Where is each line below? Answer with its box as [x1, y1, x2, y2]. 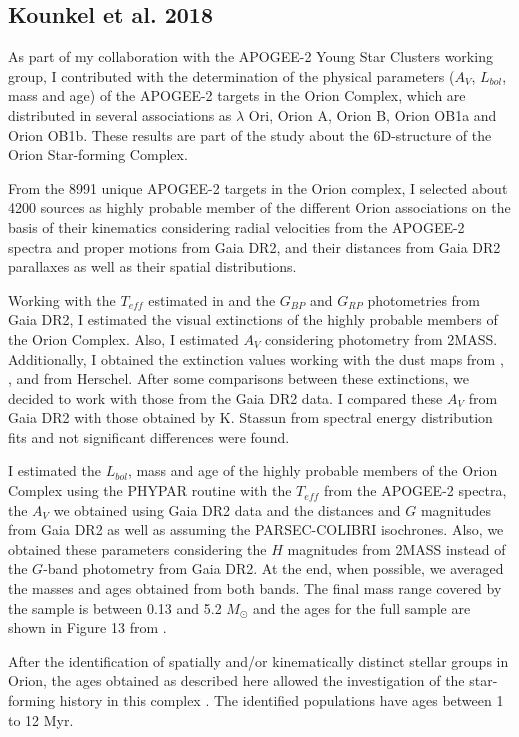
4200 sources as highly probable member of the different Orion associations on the [8, 197, 511, 218]
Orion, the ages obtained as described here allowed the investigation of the [8, 670, 465, 691]
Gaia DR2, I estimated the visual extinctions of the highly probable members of [8, 309, 498, 330]
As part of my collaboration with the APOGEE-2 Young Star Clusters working [8, 46, 493, 67]
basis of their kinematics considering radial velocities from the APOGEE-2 [8, 216, 465, 237]
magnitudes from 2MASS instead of [287, 538, 506, 559]
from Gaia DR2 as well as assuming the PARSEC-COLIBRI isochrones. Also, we [8, 519, 504, 540]
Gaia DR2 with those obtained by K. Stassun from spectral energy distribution [8, 407, 493, 428]
